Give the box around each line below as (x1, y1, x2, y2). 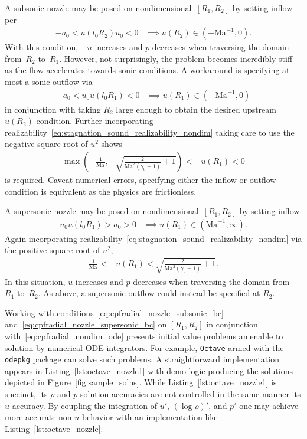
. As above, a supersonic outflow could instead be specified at (38, 287, 260, 299)
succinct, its (5, 388, 48, 400)
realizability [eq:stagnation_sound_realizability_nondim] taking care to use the (5, 126, 295, 138)
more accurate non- (5, 411, 75, 423)
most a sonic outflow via (5, 76, 93, 87)
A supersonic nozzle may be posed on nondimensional (5, 205, 199, 217)
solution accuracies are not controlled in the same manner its (80, 388, 301, 400)
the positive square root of (5, 244, 100, 256)
